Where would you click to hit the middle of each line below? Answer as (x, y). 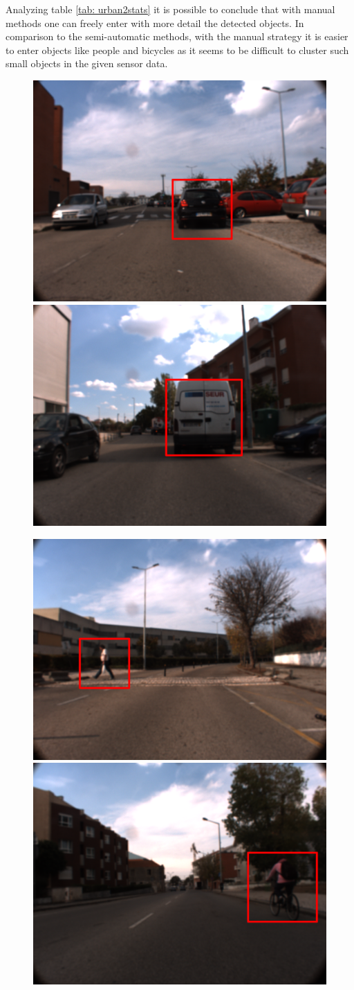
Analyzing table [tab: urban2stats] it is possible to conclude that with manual (170, 9)
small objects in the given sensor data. (87, 63)
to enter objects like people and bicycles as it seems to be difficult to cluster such (177, 50)
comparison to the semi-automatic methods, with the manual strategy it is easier (177, 36)
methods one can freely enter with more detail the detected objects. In (155, 23)
